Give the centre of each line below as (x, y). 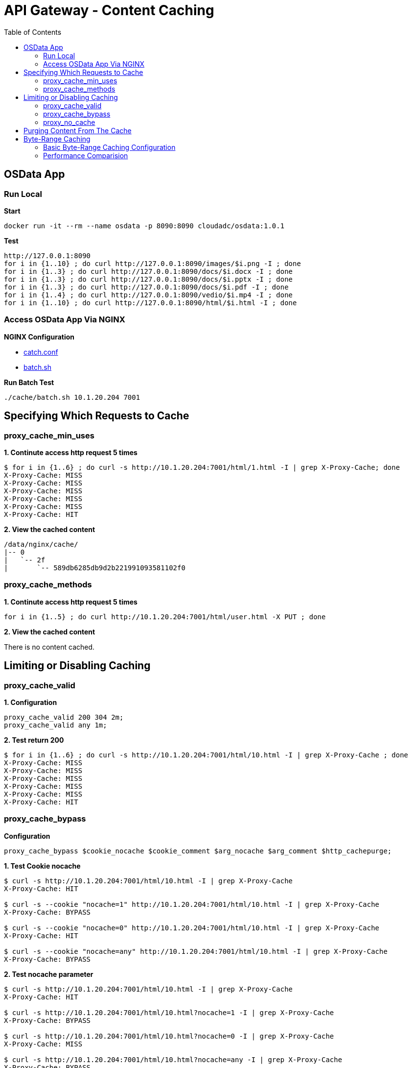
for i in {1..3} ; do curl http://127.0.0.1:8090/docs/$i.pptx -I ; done (149, 279)
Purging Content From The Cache (78, 130)
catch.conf (41, 352)
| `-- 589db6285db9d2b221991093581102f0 (95, 568)
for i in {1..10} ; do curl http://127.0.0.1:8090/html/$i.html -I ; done (150, 303)
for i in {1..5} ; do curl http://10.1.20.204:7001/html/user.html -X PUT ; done (165, 617)
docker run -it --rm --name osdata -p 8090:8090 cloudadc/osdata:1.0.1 (144, 226)
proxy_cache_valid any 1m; (56, 725)
